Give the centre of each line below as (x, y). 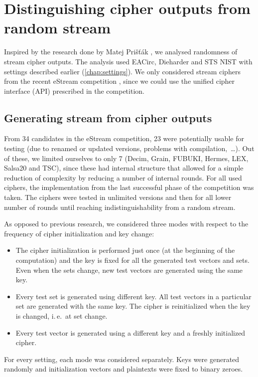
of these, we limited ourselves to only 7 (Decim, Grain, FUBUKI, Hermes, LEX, (126, 158)
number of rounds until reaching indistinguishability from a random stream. (120, 207)
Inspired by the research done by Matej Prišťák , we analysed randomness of (121, 52)
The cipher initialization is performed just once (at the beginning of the (125, 250)
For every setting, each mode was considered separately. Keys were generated (122, 359)
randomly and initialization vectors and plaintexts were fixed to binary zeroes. (124, 369)
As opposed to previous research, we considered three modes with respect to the (126, 224)
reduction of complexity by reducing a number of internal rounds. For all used (123, 177)
